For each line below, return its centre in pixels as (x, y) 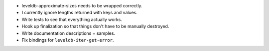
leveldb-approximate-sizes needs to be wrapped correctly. (82, 6)
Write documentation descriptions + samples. (68, 33)
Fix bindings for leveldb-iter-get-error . (68, 40)
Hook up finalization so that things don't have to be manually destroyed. (95, 26)
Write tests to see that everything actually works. (72, 19)
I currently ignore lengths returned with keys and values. (80, 13)
